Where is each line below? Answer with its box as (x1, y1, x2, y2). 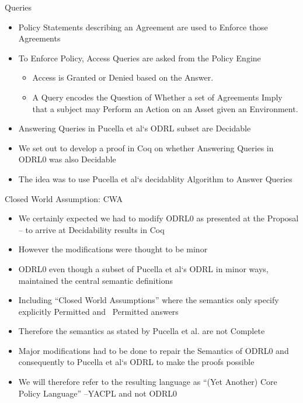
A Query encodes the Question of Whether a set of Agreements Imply (32, 91, 283, 103)
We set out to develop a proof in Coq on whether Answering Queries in (18, 141, 274, 154)
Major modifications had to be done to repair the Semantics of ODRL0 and (18, 344, 289, 356)
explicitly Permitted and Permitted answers (18, 305, 179, 317)
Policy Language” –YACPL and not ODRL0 (18, 387, 177, 399)
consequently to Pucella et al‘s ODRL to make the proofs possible (18, 356, 255, 368)
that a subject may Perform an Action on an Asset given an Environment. (32, 102, 298, 114)
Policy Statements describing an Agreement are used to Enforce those (18, 20, 268, 33)
